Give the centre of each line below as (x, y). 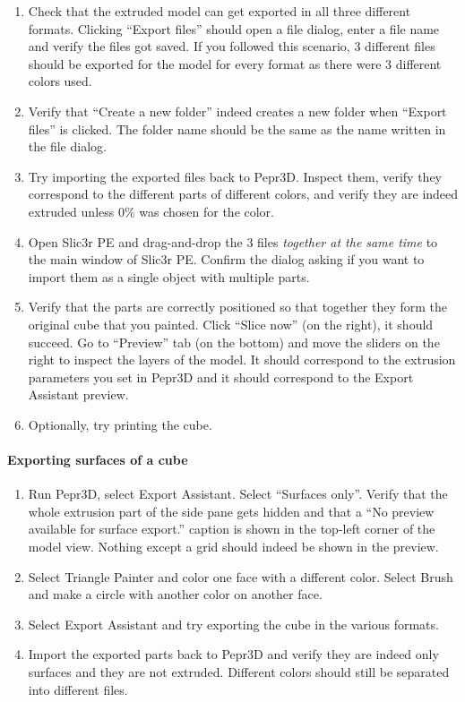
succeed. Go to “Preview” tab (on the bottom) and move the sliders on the (234, 342)
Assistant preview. (78, 394)
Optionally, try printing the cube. (120, 424)
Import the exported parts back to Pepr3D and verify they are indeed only (233, 654)
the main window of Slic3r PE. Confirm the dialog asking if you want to (226, 259)
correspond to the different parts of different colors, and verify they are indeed (243, 194)
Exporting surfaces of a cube (98, 460)
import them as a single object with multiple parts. (169, 276)
